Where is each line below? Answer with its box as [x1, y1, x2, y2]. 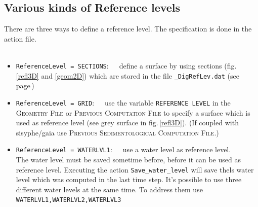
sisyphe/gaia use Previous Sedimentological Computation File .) [16, 127, 219, 137]
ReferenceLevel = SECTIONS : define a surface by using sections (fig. [16, 60, 237, 71]
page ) [16, 80, 34, 91]
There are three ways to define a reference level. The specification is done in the [4, 23, 252, 34]
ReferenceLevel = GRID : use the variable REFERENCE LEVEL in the [16, 97, 231, 108]
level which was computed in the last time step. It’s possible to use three [16, 174, 242, 185]
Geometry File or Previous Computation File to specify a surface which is [16, 107, 250, 118]
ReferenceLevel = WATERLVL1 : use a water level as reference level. [16, 144, 231, 155]
